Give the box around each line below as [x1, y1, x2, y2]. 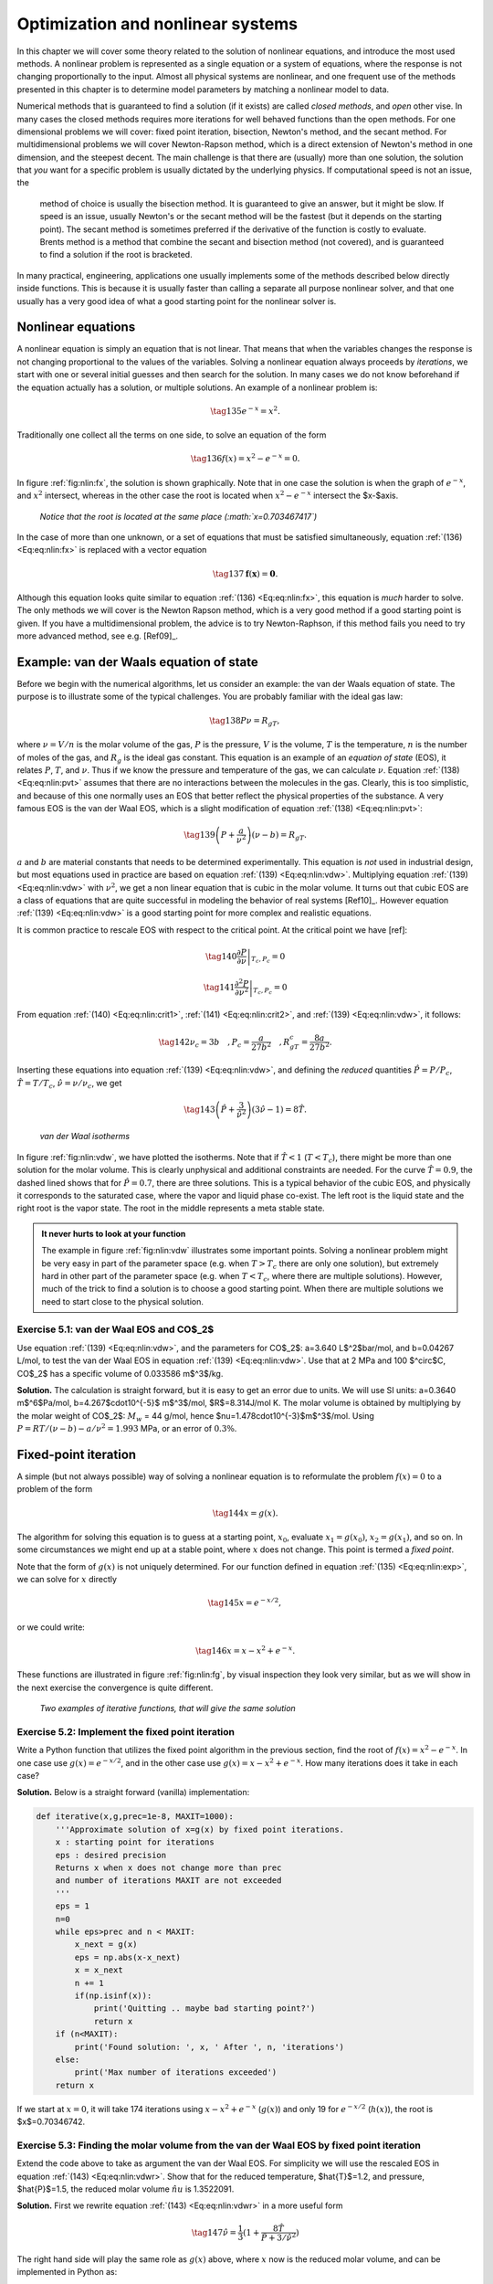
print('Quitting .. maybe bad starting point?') [93, 2004, 316, 2014]
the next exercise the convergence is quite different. [16, 1682, 214, 1693]
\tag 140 [205, 951, 237, 961]
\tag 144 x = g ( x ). [212, 1507, 278, 1518]
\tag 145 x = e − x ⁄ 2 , [207, 1596, 282, 1608]
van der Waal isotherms [39, 1131, 131, 1142]
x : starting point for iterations [55, 1837, 215, 1847]
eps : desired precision [55, 1850, 167, 1860]
